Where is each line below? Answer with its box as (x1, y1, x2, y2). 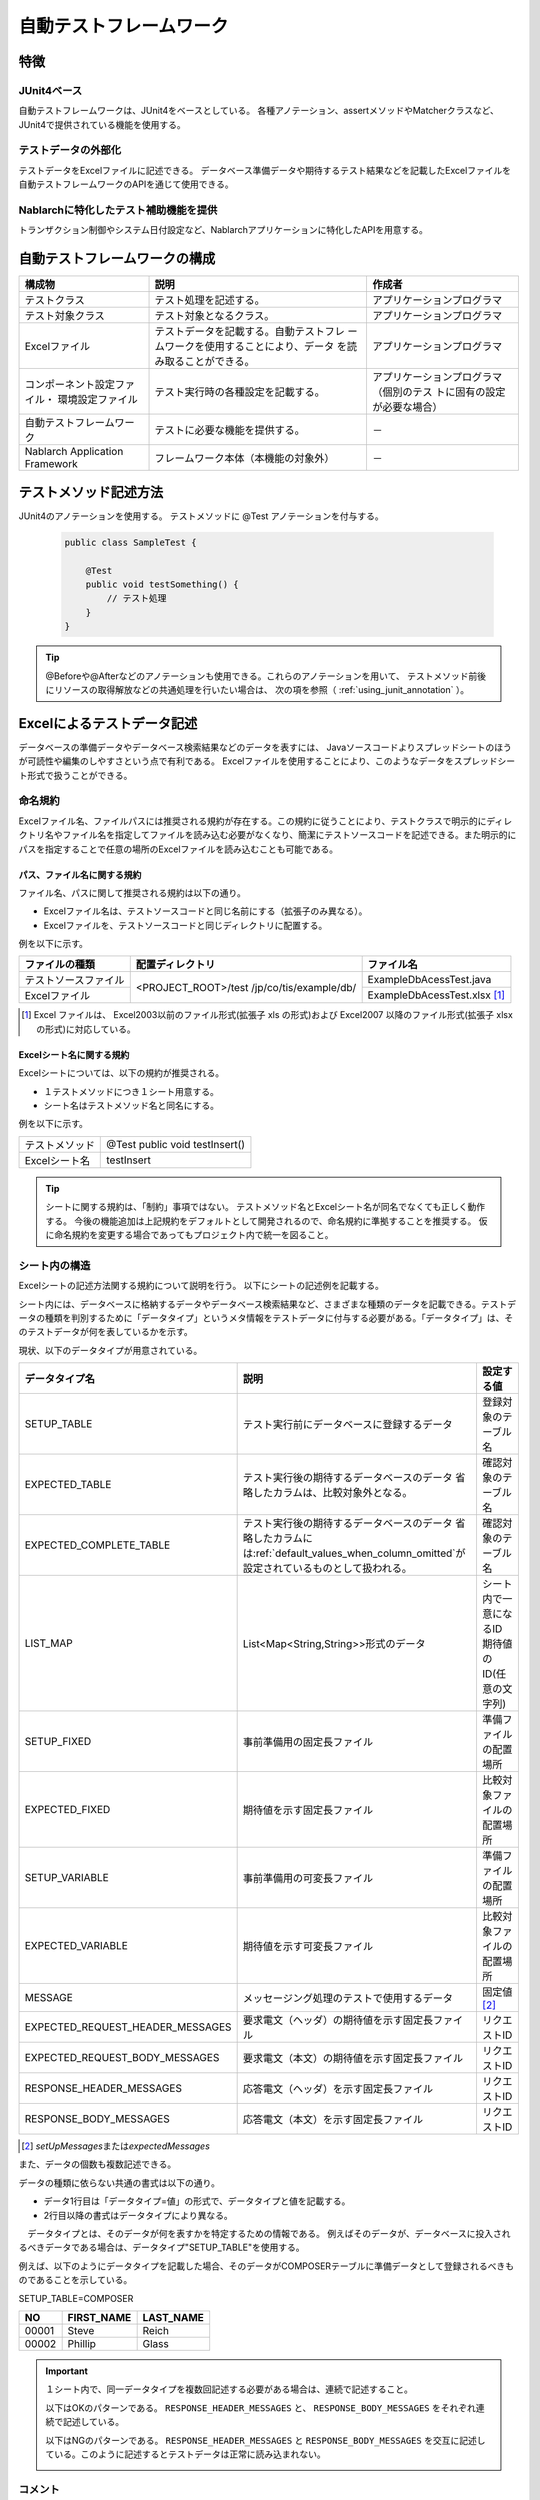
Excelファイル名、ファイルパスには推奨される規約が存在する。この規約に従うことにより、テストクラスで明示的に (18, 815, 487, 827)
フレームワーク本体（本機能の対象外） (154, 451, 335, 465)
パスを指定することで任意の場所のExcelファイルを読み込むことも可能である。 (18, 843, 339, 855)
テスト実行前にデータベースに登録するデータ (242, 1418, 454, 1432)
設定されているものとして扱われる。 (242, 1561, 413, 1575)
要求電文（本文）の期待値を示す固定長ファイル (242, 2051, 464, 2065)
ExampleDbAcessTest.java (367, 973, 492, 987)
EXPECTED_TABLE (24, 1478, 112, 1492)
